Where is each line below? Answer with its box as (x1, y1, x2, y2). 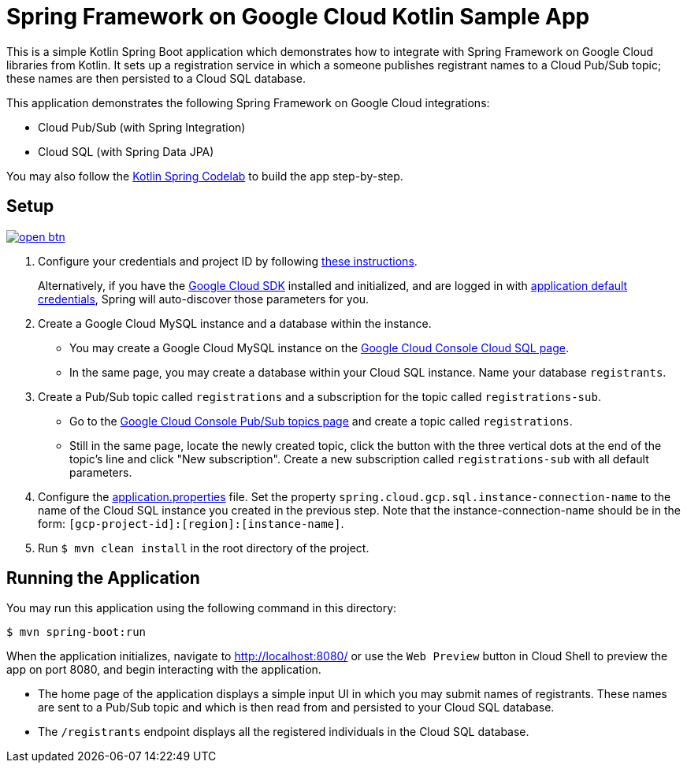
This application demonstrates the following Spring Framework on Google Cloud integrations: (6, 95, 490, 110)
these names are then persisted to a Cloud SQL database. (6, 71, 306, 85)
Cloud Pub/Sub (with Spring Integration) (38, 120, 246, 134)
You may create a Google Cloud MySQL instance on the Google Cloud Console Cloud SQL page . (69, 340, 570, 355)
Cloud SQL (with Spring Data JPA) (38, 144, 214, 158)
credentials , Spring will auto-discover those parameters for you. (38, 292, 369, 306)
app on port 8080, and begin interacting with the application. (6, 663, 321, 677)
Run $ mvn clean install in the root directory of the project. (38, 541, 369, 555)
